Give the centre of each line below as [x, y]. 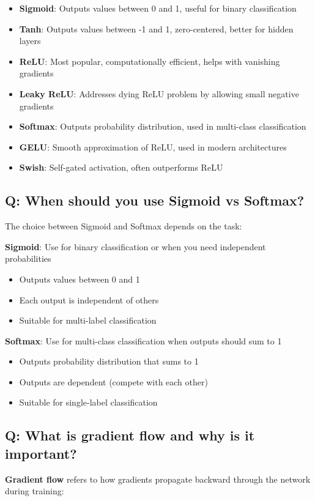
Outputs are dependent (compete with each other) [113, 381]
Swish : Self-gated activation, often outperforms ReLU [121, 167]
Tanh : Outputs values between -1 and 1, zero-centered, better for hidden [156, 28]
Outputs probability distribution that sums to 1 [109, 361]
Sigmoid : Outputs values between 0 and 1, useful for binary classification [158, 8]
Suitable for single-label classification [88, 402]
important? [41, 453]
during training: [35, 491]
